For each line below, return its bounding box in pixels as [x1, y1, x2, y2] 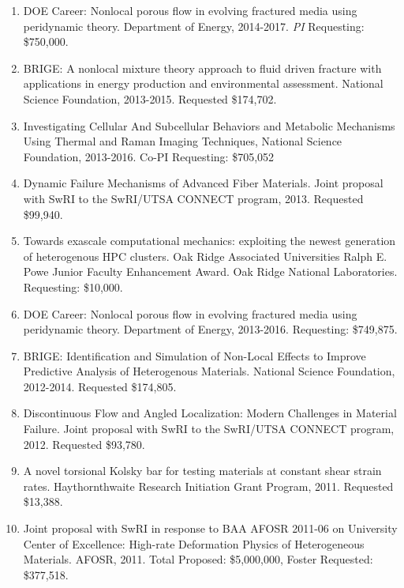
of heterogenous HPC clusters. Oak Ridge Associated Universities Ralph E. [23, 247, 387, 264]
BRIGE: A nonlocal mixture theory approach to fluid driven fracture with [23, 59, 382, 76]
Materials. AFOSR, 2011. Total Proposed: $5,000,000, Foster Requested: [23, 551, 373, 567]
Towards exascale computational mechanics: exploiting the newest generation [23, 232, 396, 249]
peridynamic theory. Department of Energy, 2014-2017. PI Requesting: [23, 17, 365, 34]
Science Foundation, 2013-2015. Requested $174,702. [23, 90, 277, 107]
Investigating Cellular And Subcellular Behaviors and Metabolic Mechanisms [23, 117, 395, 134]
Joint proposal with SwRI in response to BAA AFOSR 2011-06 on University [23, 520, 398, 537]
